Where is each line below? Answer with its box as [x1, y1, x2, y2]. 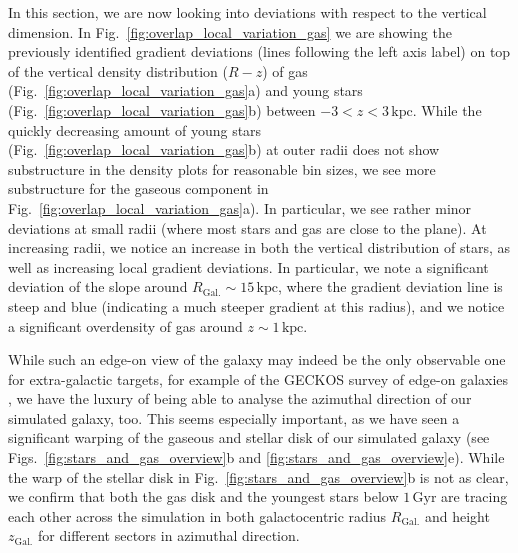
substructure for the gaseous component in [8, 178, 269, 199]
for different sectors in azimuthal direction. [38, 525, 300, 546]
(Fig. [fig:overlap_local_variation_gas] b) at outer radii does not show [8, 139, 440, 160]
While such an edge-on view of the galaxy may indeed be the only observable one [8, 349, 506, 370]
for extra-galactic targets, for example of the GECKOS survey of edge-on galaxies [8, 368, 509, 389]
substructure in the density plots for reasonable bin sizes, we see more [8, 158, 436, 179]
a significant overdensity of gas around [8, 315, 243, 336]
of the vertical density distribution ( [8, 60, 228, 81]
